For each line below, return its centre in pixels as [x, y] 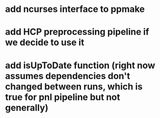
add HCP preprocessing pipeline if [77, 32]
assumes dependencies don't [68, 76]
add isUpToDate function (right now [80, 65]
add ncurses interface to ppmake [75, 9]
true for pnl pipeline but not [63, 97]
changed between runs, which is [74, 86]
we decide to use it [45, 43]
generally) [27, 108]
